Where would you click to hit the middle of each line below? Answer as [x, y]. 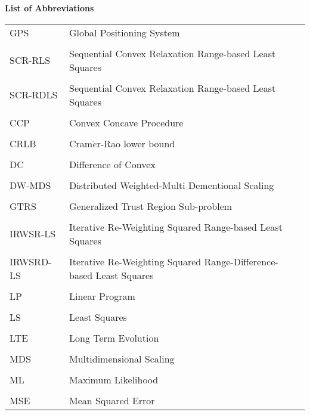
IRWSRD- [31, 261]
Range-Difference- [241, 261]
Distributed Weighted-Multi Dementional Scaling [172, 185]
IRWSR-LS [33, 234]
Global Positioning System [125, 32]
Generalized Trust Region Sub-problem [151, 206]
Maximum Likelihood [114, 379]
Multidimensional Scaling [122, 358]
